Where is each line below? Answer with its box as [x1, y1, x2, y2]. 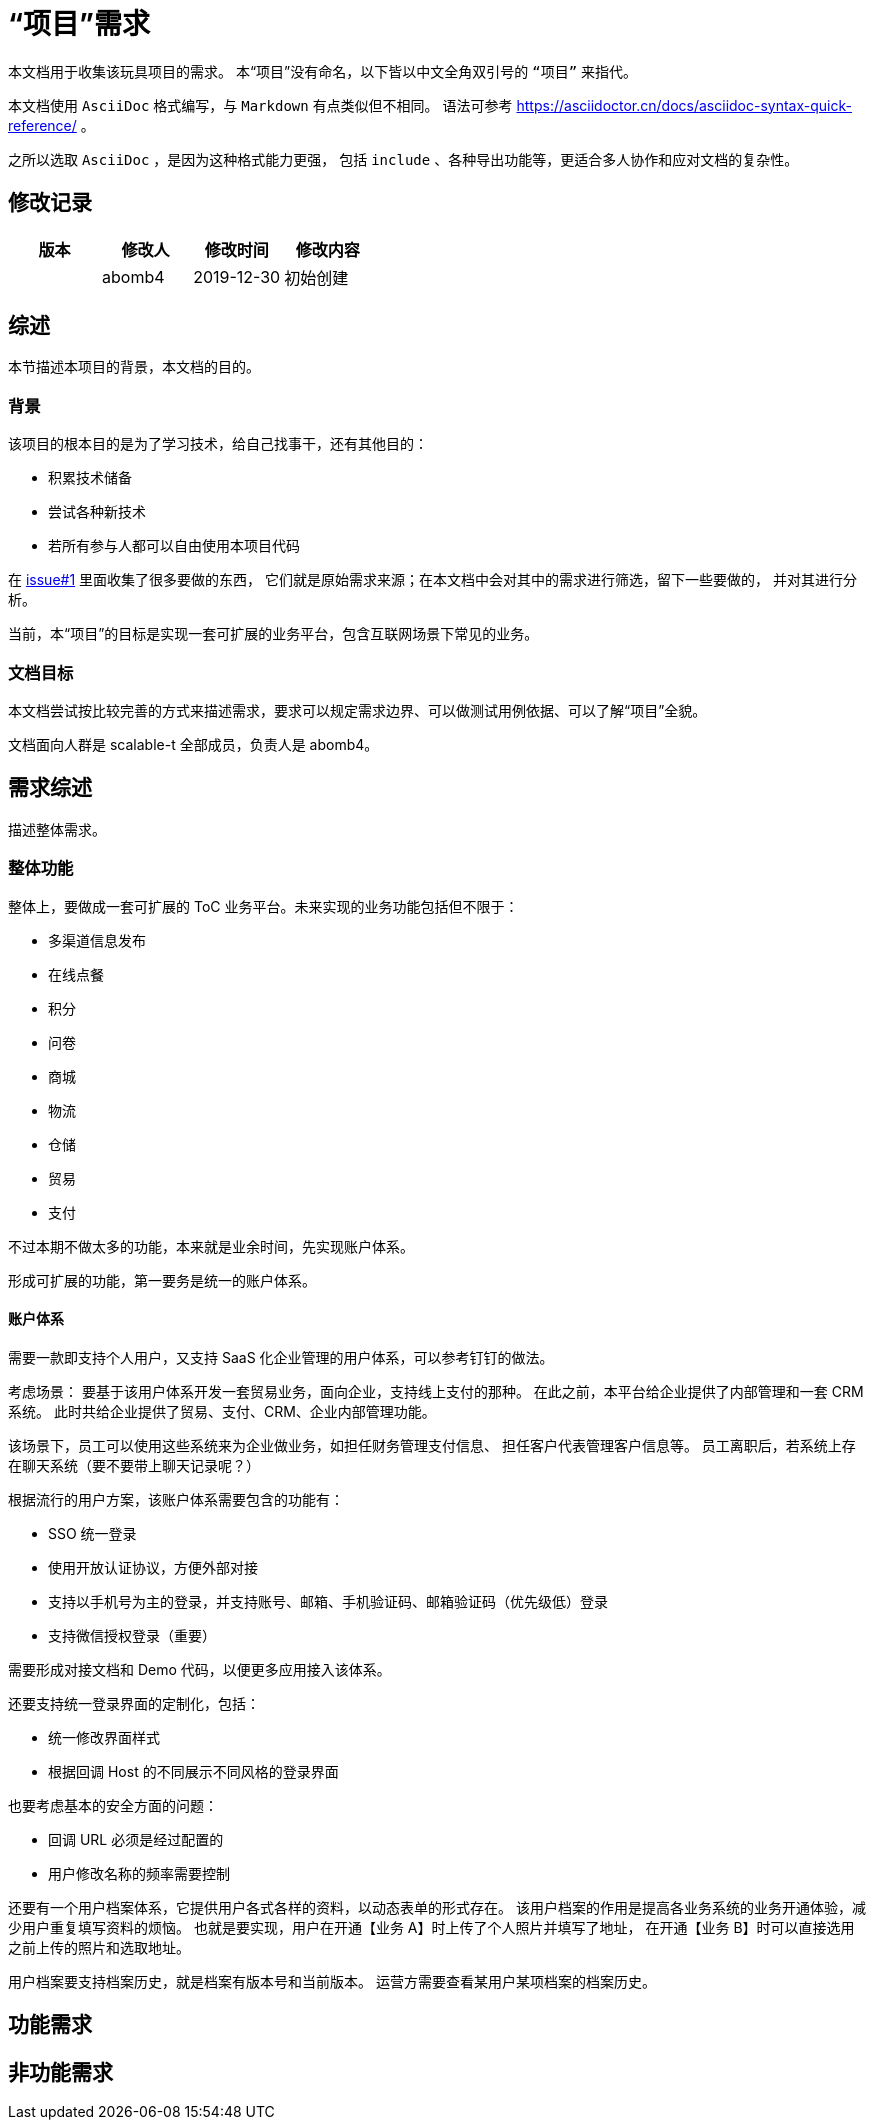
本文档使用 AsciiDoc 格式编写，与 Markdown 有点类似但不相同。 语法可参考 [8, 96, 513, 114]
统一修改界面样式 [48, 1728, 160, 1746]
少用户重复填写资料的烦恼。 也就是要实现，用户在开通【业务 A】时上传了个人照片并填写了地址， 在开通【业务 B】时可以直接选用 [8, 1918, 855, 1936]
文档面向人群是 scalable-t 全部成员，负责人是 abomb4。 [8, 735, 379, 753]
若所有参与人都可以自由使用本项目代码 [48, 537, 300, 555]
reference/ [8, 116, 77, 134]
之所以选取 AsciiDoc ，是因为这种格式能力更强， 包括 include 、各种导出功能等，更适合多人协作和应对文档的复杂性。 [8, 150, 799, 168]
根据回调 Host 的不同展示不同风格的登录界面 [48, 1762, 339, 1780]
